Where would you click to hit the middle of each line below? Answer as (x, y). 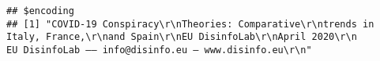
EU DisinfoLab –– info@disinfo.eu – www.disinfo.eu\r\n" (159, 50)
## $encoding (40, 11)
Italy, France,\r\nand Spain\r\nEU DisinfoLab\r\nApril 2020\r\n (182, 37)
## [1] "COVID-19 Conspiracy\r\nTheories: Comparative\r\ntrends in (190, 24)
